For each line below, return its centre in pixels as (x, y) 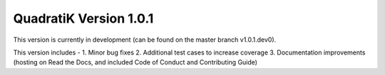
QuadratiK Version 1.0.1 (83, 18)
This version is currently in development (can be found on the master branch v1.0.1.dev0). (145, 40)
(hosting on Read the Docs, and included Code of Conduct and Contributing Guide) (135, 62)
